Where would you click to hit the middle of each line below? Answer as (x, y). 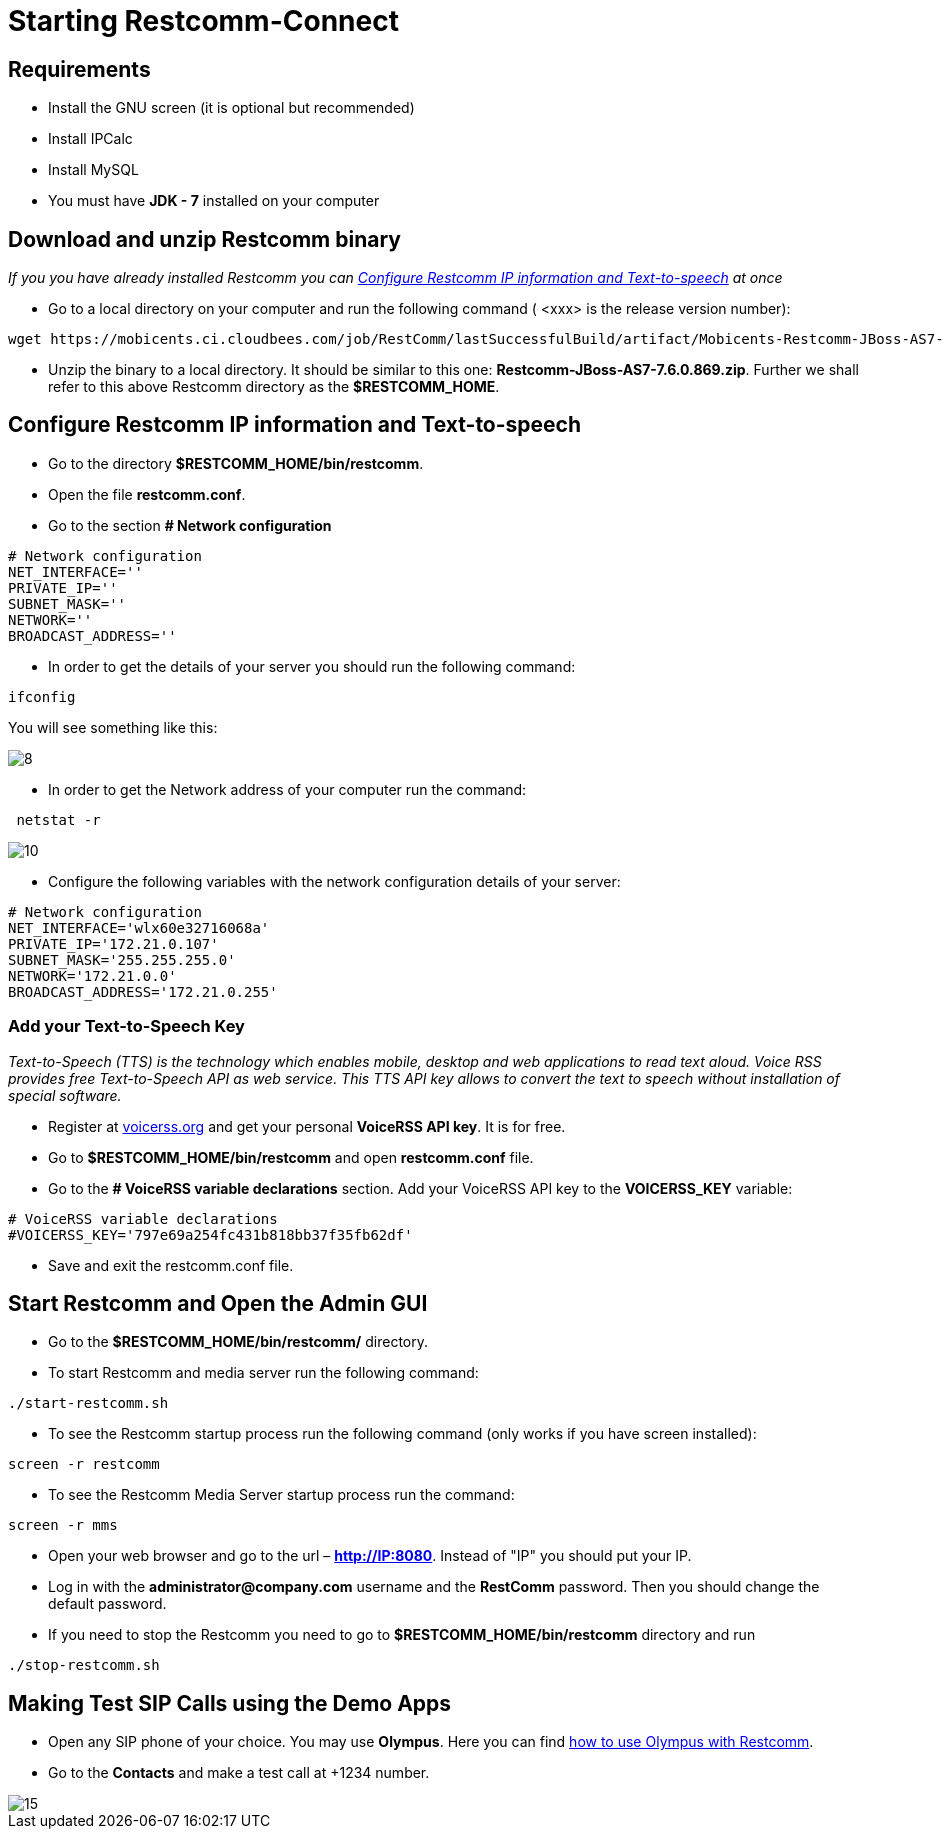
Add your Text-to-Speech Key (126, 1026)
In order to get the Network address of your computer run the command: (287, 789)
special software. (65, 1095)
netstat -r (58, 819)
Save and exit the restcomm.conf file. (171, 1265)
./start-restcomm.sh (88, 1403)
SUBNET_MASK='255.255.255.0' (122, 959)
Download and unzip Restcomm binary (204, 239)
